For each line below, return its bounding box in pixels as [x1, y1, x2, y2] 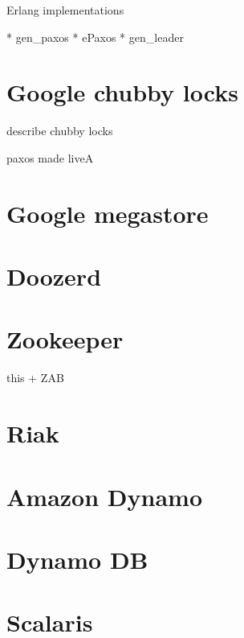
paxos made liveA [6, 149, 94, 166]
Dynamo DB [6, 542, 148, 575]
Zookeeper [6, 323, 124, 356]
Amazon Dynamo [6, 480, 202, 512]
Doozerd [6, 260, 102, 293]
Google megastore [6, 196, 209, 229]
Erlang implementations [6, 2, 124, 18]
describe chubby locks [6, 122, 113, 139]
